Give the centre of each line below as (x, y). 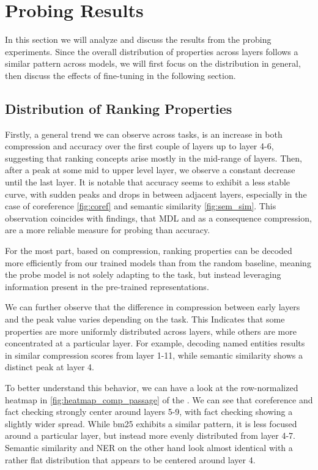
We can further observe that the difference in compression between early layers (153, 307)
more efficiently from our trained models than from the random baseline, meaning (158, 262)
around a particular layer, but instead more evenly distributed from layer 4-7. (150, 435)
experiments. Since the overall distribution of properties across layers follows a (152, 51)
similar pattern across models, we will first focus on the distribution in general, (153, 63)
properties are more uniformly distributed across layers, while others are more (151, 331)
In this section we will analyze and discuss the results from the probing (138, 39)
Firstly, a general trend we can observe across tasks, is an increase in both (144, 134)
